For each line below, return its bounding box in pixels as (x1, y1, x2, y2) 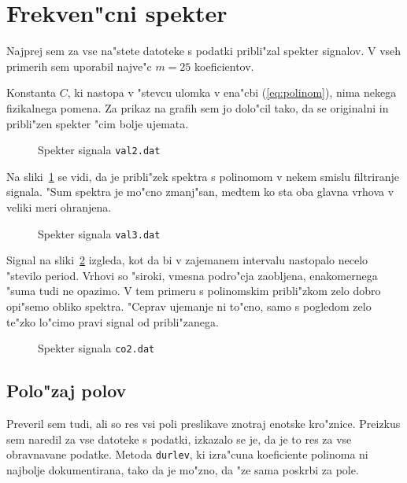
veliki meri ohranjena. (6, 198, 112, 215)
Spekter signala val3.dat (38, 225, 161, 241)
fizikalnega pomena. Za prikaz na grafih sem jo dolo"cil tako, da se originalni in (6, 99, 389, 116)
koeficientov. (194, 57, 254, 74)
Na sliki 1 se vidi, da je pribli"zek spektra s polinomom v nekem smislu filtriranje (6, 168, 399, 184)
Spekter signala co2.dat (38, 340, 155, 356)
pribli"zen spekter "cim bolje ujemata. (6, 115, 189, 131)
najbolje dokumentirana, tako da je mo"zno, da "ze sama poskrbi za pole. (6, 461, 359, 477)
